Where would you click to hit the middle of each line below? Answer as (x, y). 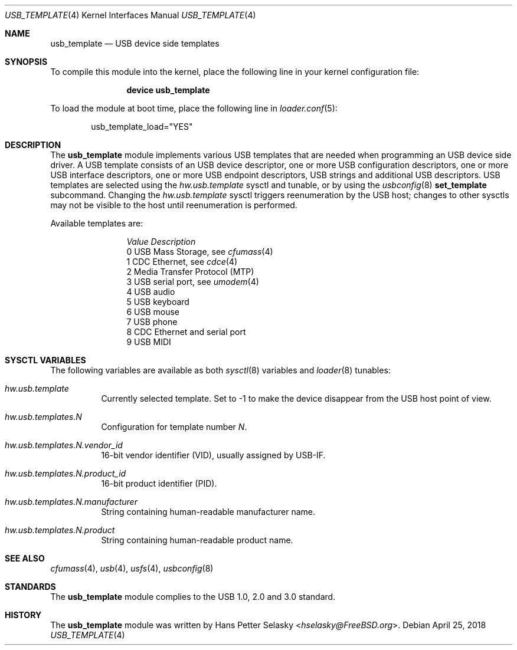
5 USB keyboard (158, 302)
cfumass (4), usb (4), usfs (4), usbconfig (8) (132, 568)
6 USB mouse (153, 312)
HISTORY (23, 615)
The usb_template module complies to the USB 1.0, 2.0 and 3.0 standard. (193, 597)
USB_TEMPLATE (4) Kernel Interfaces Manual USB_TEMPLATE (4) (130, 15)
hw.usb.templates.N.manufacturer (71, 502)
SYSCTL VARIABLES (45, 360)
